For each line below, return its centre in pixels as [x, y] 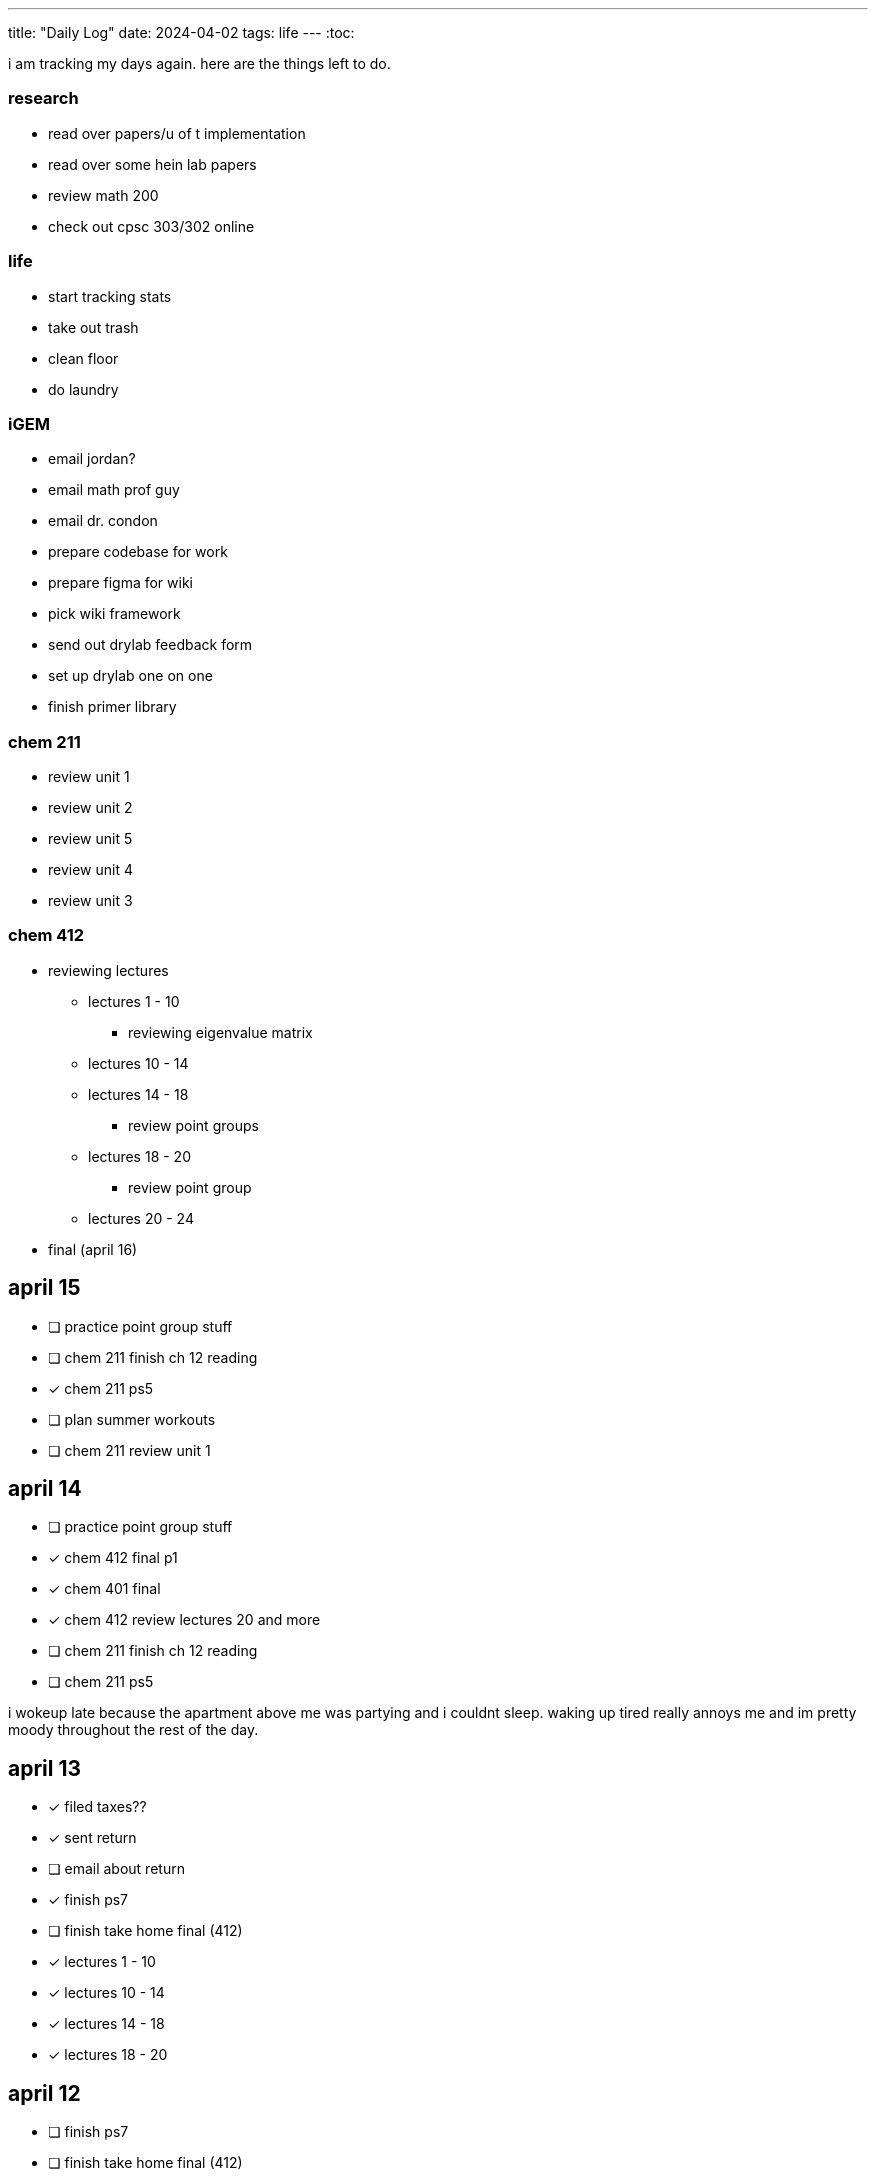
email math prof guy [114, 490]
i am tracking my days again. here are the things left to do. [199, 63]
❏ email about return [116, 1869]
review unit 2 [90, 807]
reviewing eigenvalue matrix [220, 1032]
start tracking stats [110, 296]
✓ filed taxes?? [97, 1807]
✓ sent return [92, 1838]
